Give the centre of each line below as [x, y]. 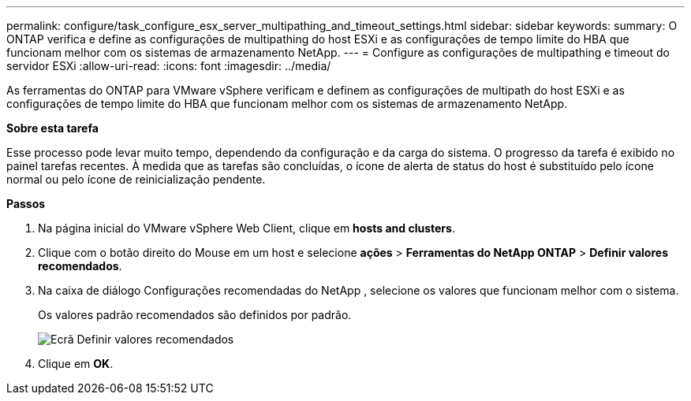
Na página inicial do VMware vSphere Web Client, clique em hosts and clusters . [247, 228]
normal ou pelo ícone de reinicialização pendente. [136, 179]
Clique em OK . [76, 364]
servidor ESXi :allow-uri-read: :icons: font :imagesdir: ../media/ [169, 66]
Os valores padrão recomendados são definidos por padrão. [195, 315]
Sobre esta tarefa [52, 128]
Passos [26, 204]
